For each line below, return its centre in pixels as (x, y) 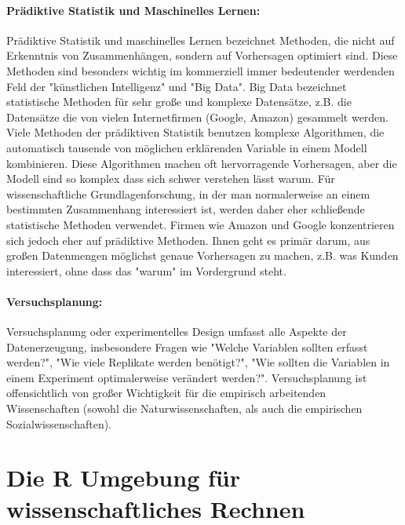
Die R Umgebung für (123, 478)
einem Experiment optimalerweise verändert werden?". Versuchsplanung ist (187, 377)
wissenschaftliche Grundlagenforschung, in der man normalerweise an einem (188, 193)
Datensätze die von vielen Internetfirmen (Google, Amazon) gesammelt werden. (198, 117)
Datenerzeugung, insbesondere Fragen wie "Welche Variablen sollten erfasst (187, 346)
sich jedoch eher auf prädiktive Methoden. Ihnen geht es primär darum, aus (188, 240)
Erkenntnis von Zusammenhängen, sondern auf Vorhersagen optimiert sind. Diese (202, 55)
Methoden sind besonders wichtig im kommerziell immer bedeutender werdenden (201, 70)
